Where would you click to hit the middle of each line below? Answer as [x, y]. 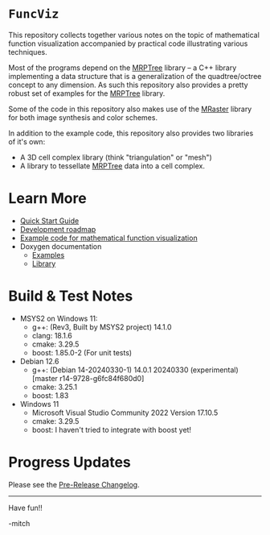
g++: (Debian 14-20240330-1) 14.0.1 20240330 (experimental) [135, 370]
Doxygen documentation [61, 246]
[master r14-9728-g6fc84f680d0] [88, 378]
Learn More [47, 199]
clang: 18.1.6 [52, 335]
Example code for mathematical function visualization [109, 238]
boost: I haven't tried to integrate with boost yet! [111, 429]
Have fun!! [25, 508]
